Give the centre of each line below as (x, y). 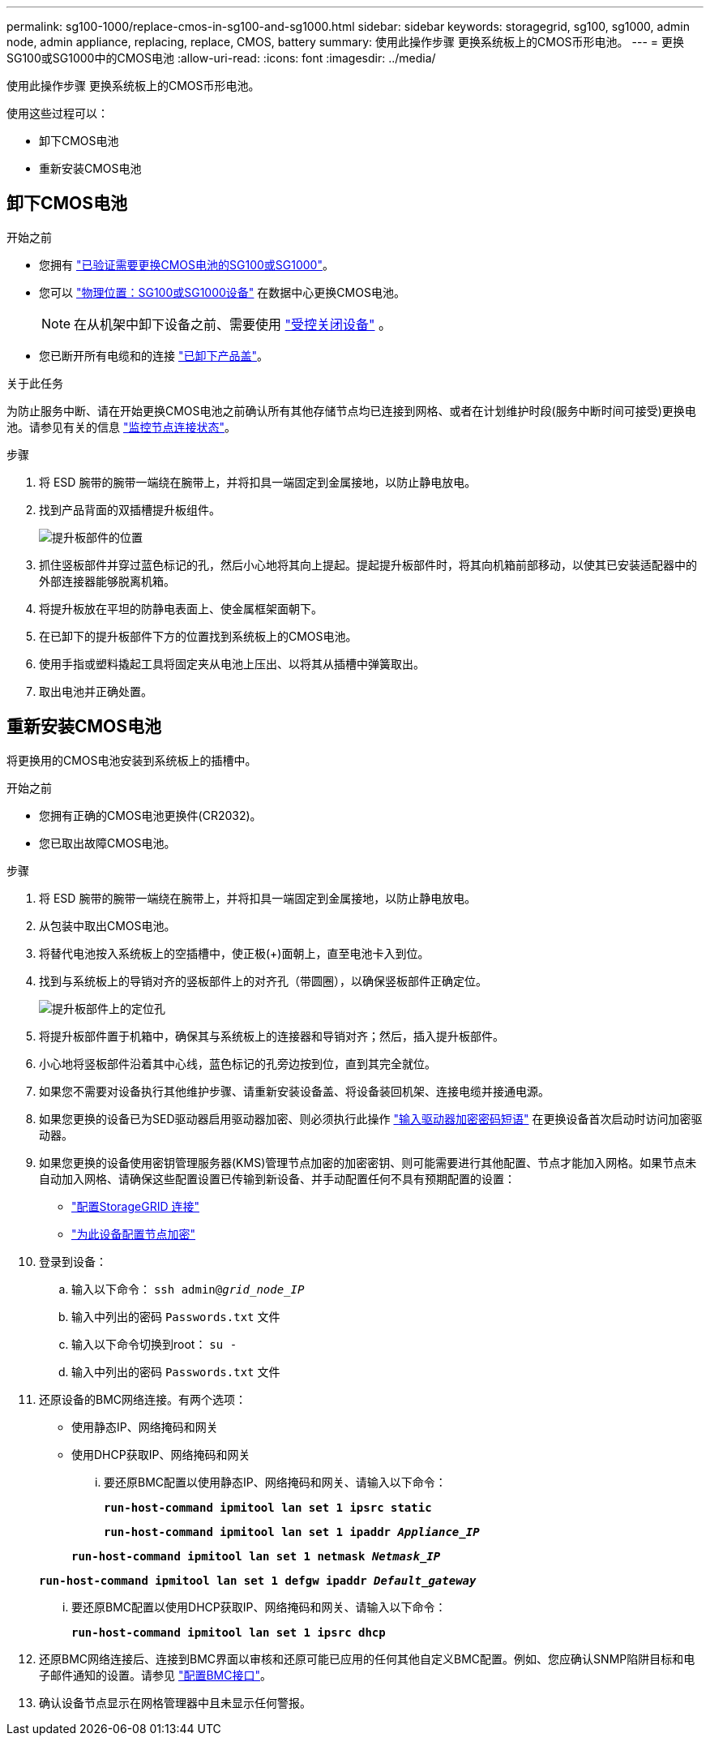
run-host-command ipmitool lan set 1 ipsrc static (268, 1507)
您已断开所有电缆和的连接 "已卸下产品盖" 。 (154, 355)
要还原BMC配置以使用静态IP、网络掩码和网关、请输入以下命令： (275, 1482)
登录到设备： (73, 1261)
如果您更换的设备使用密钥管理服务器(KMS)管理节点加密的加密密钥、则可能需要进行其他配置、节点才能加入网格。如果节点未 (368, 1162)
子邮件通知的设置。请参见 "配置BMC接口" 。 (156, 1675)
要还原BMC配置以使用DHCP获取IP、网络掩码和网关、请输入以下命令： (259, 1607)
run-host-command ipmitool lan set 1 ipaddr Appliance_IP (292, 1532)
